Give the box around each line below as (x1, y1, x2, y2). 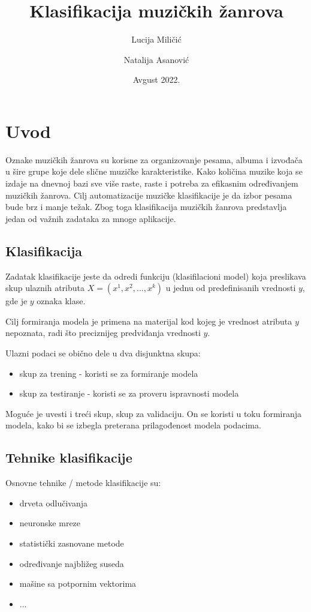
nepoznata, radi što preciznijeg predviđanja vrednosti (5, 326, 201, 339)
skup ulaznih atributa (5, 281, 84, 294)
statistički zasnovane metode (19, 536, 124, 549)
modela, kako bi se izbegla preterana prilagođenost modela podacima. (5, 419, 261, 431)
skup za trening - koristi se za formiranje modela (19, 367, 198, 379)
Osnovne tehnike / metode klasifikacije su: (5, 476, 161, 489)
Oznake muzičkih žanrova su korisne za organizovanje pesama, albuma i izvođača (5, 153, 303, 166)
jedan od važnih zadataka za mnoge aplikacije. (5, 212, 176, 224)
